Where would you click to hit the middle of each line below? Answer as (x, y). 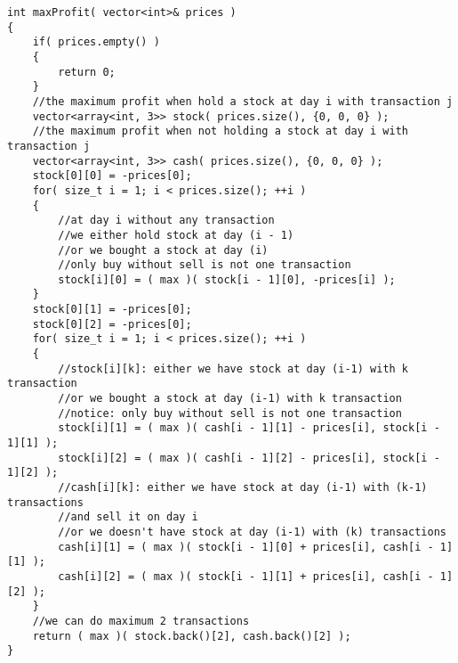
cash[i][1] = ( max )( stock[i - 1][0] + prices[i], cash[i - (246, 547)
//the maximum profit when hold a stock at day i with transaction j (243, 101)
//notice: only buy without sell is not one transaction (230, 413)
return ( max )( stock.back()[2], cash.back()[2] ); (192, 636)
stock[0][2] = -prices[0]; (112, 324)
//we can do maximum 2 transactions (141, 621)
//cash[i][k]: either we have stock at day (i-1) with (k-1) (243, 487)
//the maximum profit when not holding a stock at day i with (221, 131)
